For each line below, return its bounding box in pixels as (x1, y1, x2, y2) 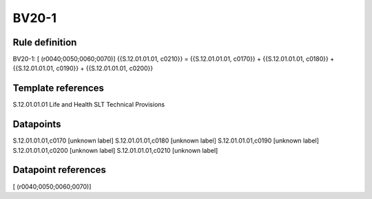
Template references (12, 83, 105, 94)
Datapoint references (12, 164, 107, 176)
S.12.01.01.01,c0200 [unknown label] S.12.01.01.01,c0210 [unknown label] (12, 146, 218, 154)
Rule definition (12, 36, 77, 48)
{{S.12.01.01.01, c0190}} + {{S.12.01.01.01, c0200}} (12, 64, 154, 72)
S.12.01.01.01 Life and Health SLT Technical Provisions (12, 101, 165, 109)
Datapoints (12, 118, 61, 130)
